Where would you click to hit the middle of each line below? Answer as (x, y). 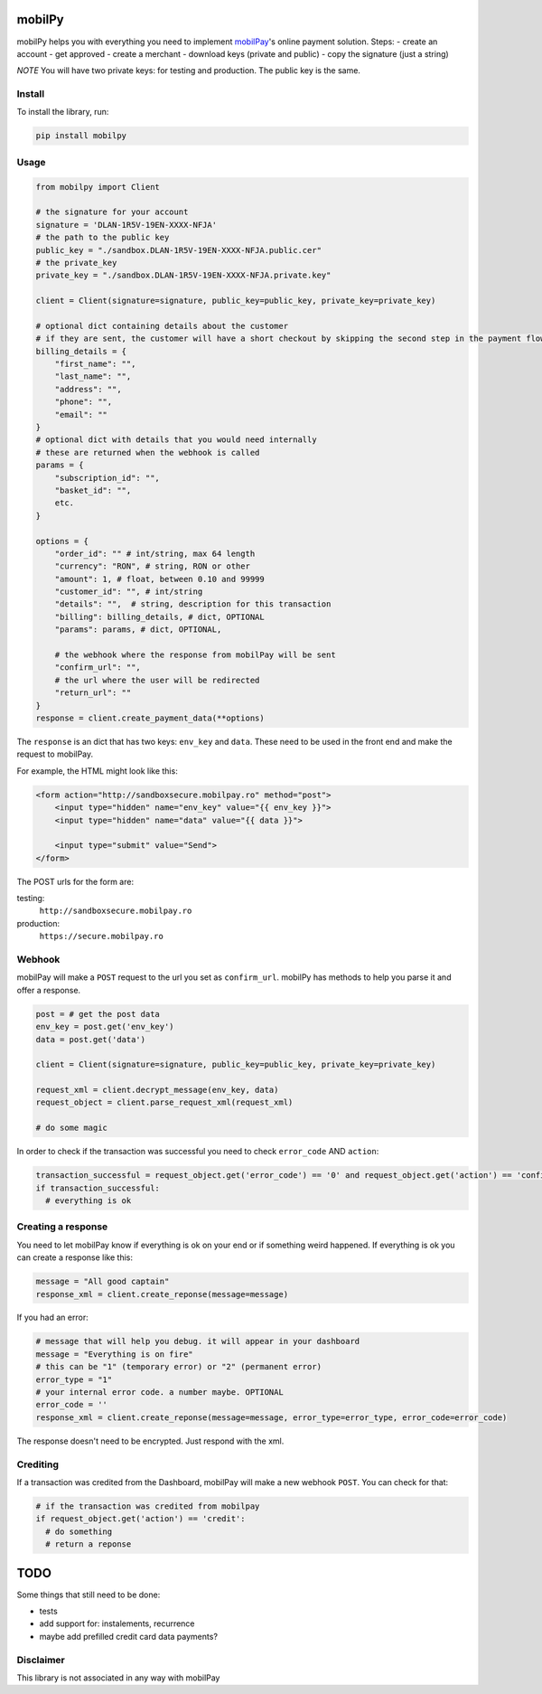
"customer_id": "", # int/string (129, 592)
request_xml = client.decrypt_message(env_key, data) (157, 1090)
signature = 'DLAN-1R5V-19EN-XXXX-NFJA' (126, 225)
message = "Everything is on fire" (114, 1354)
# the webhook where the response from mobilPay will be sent (195, 655)
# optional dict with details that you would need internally (176, 440)
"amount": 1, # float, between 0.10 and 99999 (160, 579)
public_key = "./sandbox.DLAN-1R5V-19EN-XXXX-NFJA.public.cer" (179, 250)
